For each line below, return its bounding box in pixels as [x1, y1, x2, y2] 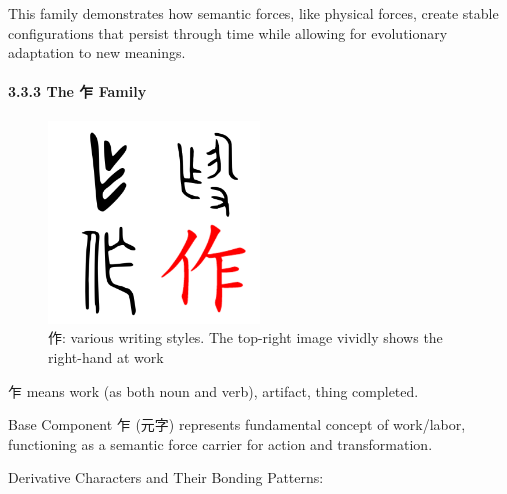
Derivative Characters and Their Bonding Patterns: [8, 467, 324, 488]
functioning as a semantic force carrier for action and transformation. [8, 433, 433, 454]
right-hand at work [48, 347, 164, 368]
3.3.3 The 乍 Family [8, 81, 147, 102]
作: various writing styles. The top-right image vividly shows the [48, 327, 443, 348]
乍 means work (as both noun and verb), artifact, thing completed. [8, 380, 419, 401]
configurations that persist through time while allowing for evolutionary [8, 22, 448, 43]
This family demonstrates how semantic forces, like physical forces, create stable [8, 3, 499, 23]
